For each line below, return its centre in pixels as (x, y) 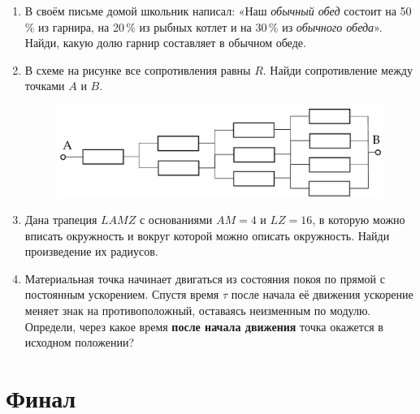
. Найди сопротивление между (338, 69)
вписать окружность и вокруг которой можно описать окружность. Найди (207, 235)
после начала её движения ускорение (322, 294)
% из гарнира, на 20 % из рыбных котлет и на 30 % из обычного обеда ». (204, 26)
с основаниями (176, 220)
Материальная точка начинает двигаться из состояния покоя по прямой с (205, 278)
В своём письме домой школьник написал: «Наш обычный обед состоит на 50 (218, 11)
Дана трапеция (61, 220)
